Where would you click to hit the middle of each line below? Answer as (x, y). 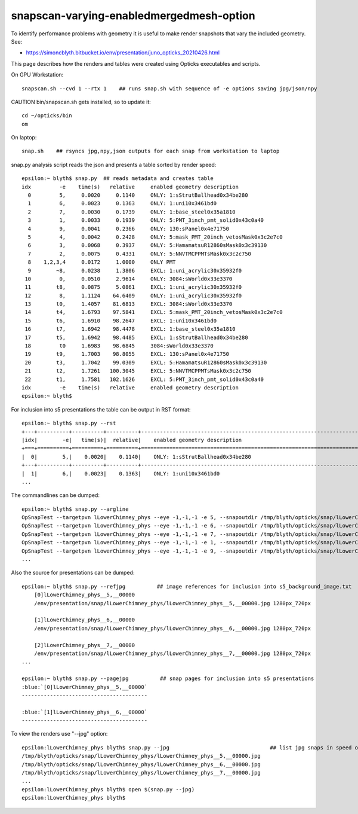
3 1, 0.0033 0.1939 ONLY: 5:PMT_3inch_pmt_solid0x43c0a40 (146, 220)
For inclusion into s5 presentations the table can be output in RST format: (101, 409)
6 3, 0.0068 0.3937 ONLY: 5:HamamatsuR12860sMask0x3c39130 (147, 246)
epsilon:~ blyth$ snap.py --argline (75, 509)
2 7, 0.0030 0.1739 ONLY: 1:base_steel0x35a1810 (132, 212)
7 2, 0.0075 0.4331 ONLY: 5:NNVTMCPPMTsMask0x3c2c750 (140, 254)
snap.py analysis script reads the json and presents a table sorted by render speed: (114, 164)
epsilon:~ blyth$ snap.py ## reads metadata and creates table (118, 179)
